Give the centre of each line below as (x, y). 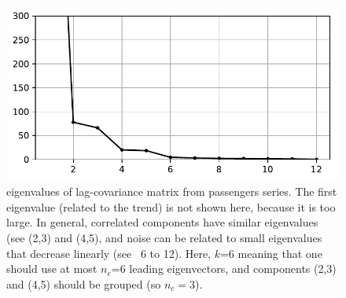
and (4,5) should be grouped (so (84, 283)
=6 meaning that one (271, 253)
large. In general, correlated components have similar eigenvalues (162, 222)
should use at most (52, 269)
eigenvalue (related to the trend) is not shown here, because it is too (171, 206)
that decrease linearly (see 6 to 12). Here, (109, 253)
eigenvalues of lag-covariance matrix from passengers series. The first (172, 191)
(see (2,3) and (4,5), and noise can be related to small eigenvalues (164, 238)
